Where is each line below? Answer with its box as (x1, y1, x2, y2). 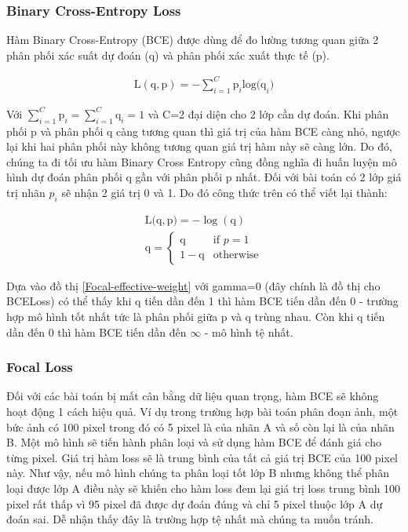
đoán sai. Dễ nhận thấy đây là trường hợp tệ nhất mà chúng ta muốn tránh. (6, 511, 373, 527)
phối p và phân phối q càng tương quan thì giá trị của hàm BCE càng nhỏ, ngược (6, 122, 400, 139)
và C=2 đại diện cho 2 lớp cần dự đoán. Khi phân (148, 105, 389, 122)
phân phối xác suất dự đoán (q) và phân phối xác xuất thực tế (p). (6, 46, 330, 63)
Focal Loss (6, 357, 73, 377)
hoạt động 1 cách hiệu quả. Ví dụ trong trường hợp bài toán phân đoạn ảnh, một (6, 403, 399, 419)
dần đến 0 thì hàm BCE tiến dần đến (6, 323, 187, 340)
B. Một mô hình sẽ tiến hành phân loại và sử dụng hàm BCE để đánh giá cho (6, 434, 381, 450)
